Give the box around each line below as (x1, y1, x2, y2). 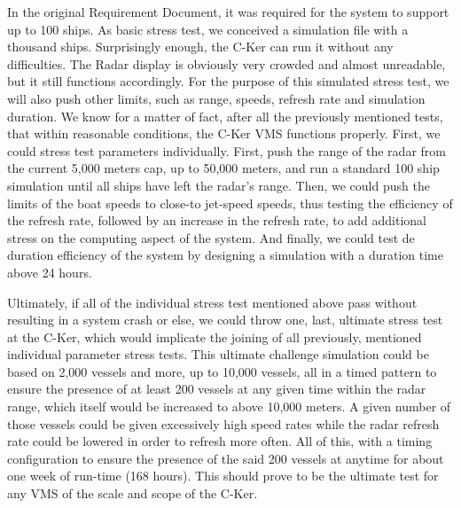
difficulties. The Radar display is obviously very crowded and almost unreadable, (7, 54, 446, 73)
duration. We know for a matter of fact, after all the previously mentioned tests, (7, 106, 443, 125)
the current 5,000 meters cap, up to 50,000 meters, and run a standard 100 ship (7, 159, 440, 177)
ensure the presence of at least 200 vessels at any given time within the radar (7, 379, 426, 398)
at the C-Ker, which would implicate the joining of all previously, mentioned (7, 327, 422, 346)
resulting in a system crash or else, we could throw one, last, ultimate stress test (7, 310, 443, 329)
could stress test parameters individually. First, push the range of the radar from (7, 141, 446, 160)
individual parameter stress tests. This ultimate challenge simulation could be (7, 345, 429, 363)
